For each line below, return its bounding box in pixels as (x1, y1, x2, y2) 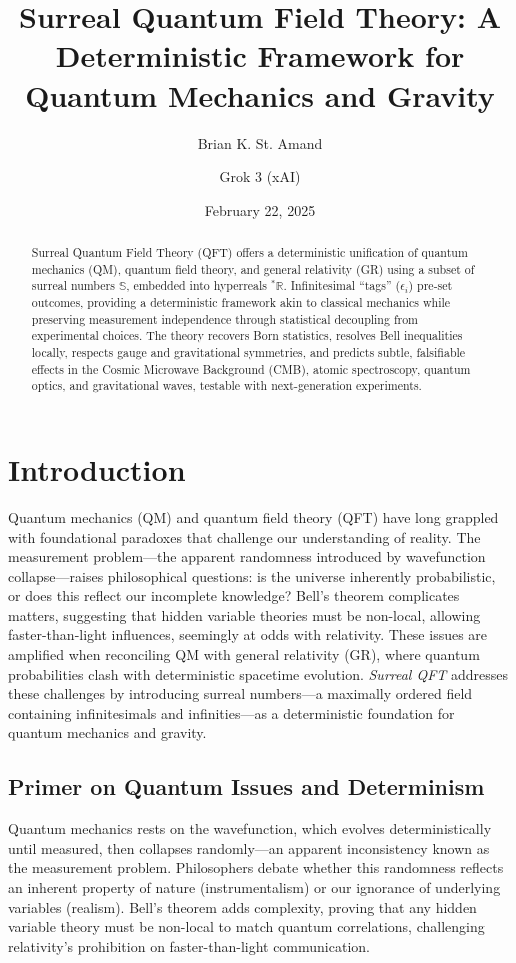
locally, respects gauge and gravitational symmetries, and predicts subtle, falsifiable (31, 344, 466, 361)
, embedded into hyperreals (126, 277, 268, 294)
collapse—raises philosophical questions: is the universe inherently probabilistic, (8, 565, 496, 586)
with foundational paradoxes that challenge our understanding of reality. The (8, 526, 481, 547)
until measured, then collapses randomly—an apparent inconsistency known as (8, 837, 490, 858)
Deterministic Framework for (55, 35, 465, 76)
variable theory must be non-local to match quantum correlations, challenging (8, 916, 485, 937)
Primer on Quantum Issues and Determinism (8, 771, 485, 802)
